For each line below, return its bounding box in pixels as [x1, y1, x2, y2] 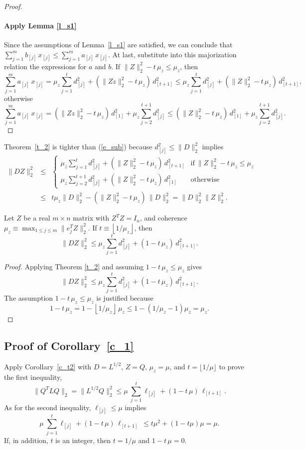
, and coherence [140, 213, 187, 223]
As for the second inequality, [4, 402, 91, 413]
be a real [23, 213, 50, 223]
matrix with [73, 213, 109, 223]
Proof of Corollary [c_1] [4, 337, 134, 353]
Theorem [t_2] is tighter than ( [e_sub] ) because [4, 141, 152, 152]
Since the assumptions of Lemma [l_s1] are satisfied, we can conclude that [4, 39, 233, 50]
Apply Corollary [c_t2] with [4, 361, 92, 371]
